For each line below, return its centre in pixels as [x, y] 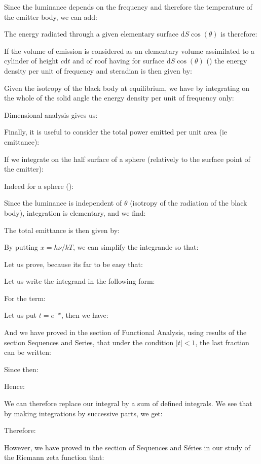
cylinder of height [31, 61]
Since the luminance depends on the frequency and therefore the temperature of [128, 7]
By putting [21, 247]
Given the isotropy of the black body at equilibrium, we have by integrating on [127, 88]
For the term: [25, 298]
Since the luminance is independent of [63, 203]
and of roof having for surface [119, 61]
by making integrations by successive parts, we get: [83, 413]
